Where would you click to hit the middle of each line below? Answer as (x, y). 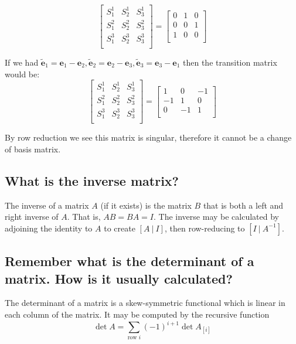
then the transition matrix (230, 62)
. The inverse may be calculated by (216, 217)
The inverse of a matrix (47, 205)
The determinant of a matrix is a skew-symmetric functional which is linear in (145, 303)
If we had (22, 62)
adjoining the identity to (49, 228)
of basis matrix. (33, 149)
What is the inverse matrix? (92, 180)
